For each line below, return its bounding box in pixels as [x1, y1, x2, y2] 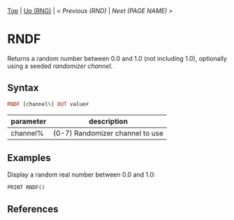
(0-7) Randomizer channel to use [53, 128, 164, 138]
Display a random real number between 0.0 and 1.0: [7, 170, 156, 179]
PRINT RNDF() [7, 184, 45, 191]
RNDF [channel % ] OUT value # [7, 100, 89, 108]
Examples [7, 152, 51, 164]
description [88, 116, 128, 126]
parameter [10, 116, 47, 126]
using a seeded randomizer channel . [7, 62, 113, 70]
